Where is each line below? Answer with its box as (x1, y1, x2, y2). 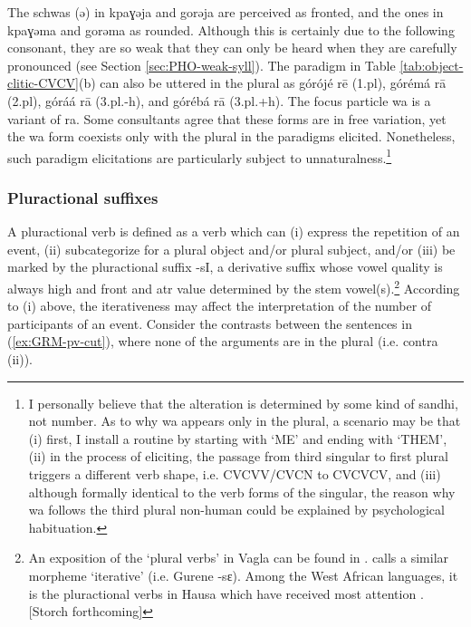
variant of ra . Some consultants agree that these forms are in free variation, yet (7, 109, 447, 128)
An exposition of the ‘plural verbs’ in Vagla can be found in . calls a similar (28, 548, 449, 567)
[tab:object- (399, 55, 464, 74)
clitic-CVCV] (7, 73, 79, 92)
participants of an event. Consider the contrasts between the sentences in (7, 313, 412, 333)
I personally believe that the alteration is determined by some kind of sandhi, (28, 393, 458, 412)
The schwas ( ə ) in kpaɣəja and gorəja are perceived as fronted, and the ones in (7, 3, 444, 21)
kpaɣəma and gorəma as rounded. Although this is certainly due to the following (7, 20, 455, 39)
